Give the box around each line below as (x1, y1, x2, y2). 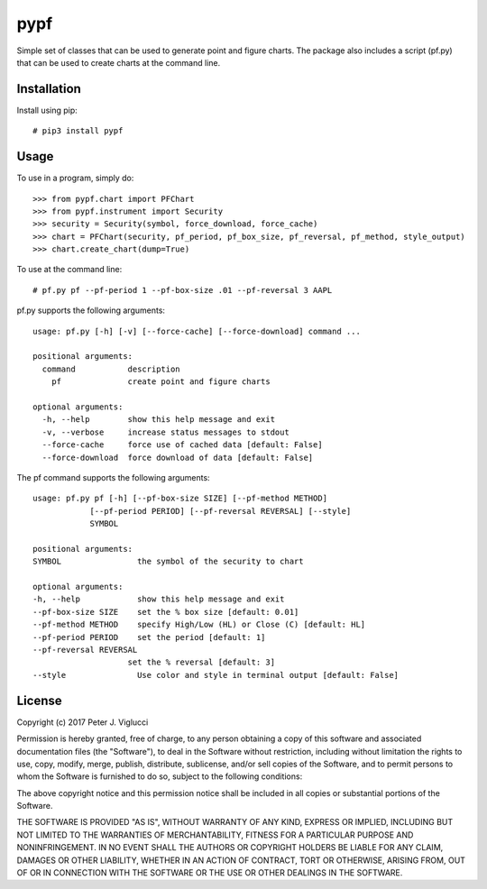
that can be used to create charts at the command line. (16, 57, 221, 68)
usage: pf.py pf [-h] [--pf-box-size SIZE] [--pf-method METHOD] (32, 493, 328, 504)
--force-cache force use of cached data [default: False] (41, 440, 324, 450)
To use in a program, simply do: (16, 172, 134, 184)
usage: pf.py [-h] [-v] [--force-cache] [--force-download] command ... (32, 325, 361, 336)
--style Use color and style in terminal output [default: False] (32, 670, 400, 680)
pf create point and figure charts (51, 377, 271, 387)
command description (41, 363, 180, 374)
